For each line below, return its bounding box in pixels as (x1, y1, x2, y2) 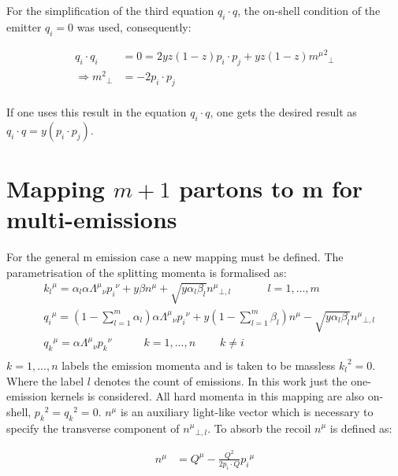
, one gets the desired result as (210, 103, 357, 120)
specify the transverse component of (6, 419, 180, 436)
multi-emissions (6, 203, 177, 235)
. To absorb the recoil (207, 419, 311, 436)
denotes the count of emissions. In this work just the (94, 372, 348, 389)
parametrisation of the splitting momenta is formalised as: (6, 264, 287, 280)
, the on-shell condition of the (237, 2, 381, 18)
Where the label (6, 372, 84, 389)
